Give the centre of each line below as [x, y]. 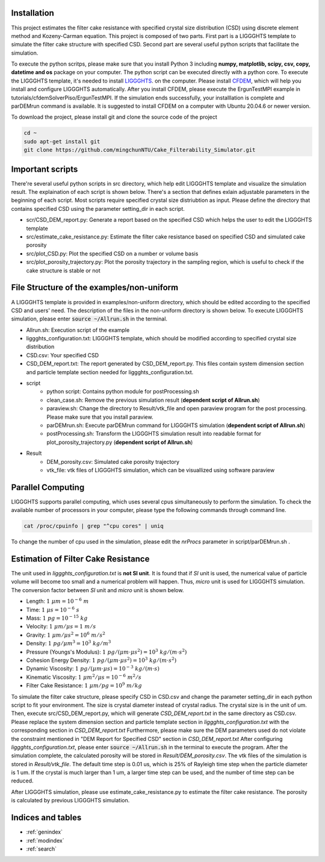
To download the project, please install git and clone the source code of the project [114, 117]
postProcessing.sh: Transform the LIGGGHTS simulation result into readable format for [154, 434]
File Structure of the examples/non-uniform [95, 288]
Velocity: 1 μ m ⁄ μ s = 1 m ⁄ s [61, 626]
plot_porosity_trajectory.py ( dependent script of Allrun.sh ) [120, 442]
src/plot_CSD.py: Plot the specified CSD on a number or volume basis [112, 254]
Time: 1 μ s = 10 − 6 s [53, 609]
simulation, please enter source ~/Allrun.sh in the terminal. [89, 319]
